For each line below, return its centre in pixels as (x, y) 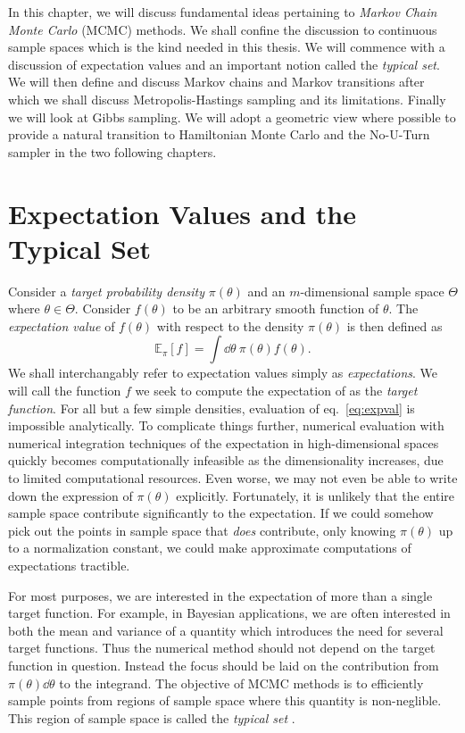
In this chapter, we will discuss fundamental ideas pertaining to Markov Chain (223, 12)
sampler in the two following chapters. (112, 151)
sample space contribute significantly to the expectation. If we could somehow (221, 513)
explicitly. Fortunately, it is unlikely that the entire (316, 495)
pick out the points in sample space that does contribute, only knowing (202, 530)
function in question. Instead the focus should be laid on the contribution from (224, 665)
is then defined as (394, 325)
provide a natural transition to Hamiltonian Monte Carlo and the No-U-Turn (219, 134)
